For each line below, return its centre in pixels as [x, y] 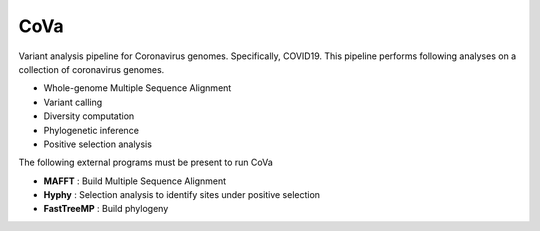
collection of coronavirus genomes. [91, 69]
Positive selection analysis [97, 144]
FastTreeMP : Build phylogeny [106, 209]
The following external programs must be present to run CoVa [146, 162]
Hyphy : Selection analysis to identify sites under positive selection [181, 195]
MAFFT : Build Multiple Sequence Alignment [135, 181]
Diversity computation [89, 116]
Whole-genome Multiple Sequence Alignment [137, 88]
